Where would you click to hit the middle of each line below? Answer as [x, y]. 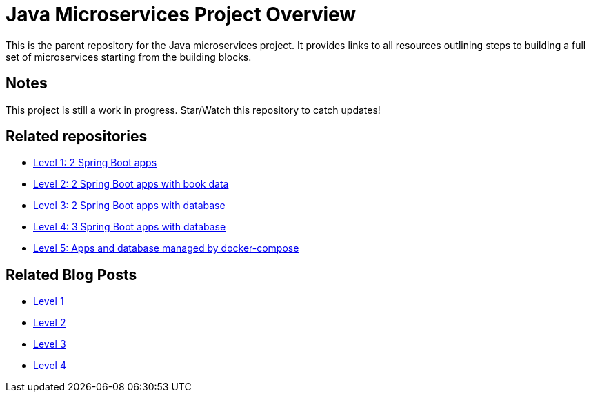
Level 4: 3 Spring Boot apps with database [130, 227]
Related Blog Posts [71, 275]
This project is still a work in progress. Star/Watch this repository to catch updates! [193, 110]
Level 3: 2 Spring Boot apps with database [129, 206]
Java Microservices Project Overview [181, 14]
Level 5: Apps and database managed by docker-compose [166, 248]
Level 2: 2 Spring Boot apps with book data [131, 184]
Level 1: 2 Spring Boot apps [95, 163]
